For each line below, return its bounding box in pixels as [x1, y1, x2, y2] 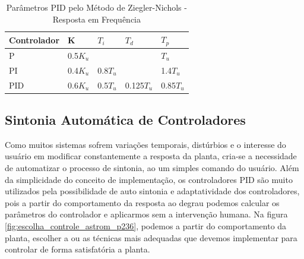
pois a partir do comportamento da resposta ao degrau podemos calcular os [5, 196, 280, 209]
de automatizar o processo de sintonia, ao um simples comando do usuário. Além [5, 162, 299, 174]
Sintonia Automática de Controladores [5, 110, 246, 129]
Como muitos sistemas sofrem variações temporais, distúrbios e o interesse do [5, 138, 286, 150]
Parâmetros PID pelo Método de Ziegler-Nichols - [6, 1, 187, 13]
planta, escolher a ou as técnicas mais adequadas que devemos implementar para [5, 231, 297, 244]
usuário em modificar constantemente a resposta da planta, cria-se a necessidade [5, 150, 297, 162]
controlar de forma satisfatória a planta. [5, 243, 150, 255]
